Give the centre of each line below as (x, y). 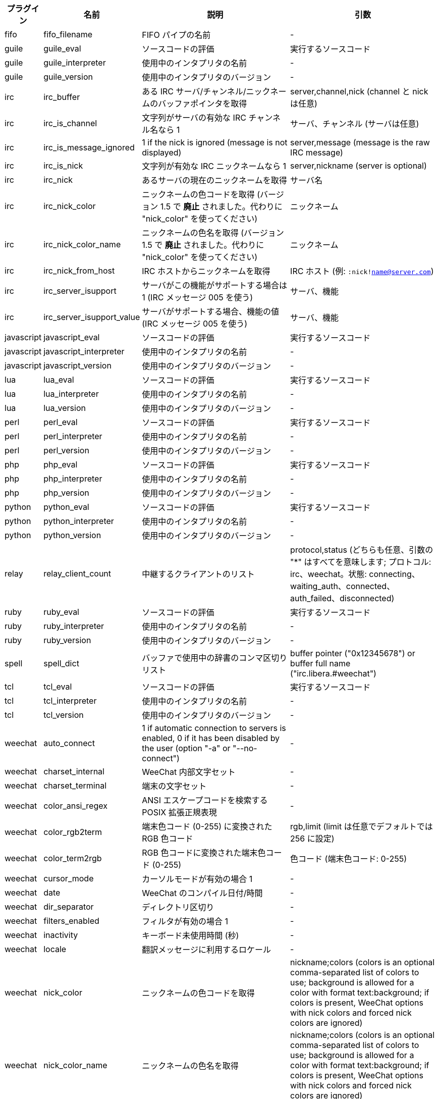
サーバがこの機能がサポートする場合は (215, 285)
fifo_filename (68, 34)
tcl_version (64, 715)
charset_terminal (75, 786)
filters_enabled (71, 921)
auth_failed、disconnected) (342, 598)
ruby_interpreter (74, 626)
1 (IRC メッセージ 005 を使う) (198, 297)
